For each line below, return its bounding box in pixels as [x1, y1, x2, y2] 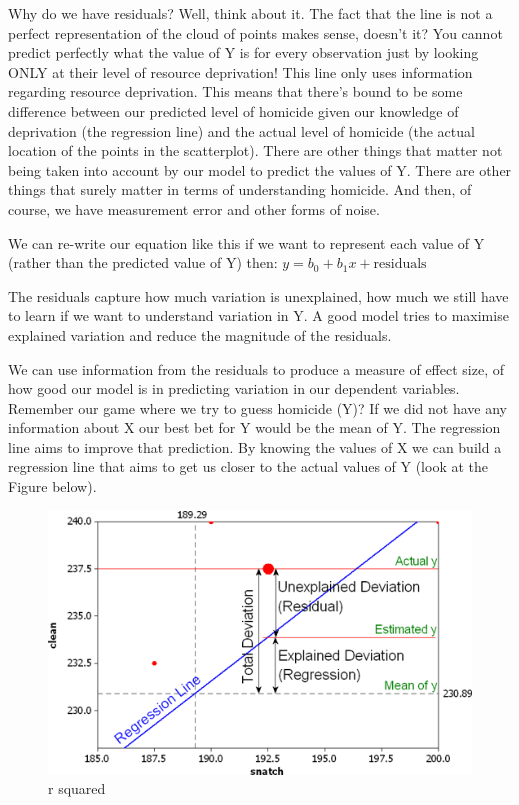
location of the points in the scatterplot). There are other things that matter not [8, 140, 503, 161]
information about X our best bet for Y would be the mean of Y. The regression [8, 417, 501, 438]
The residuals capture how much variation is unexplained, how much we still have [8, 285, 509, 306]
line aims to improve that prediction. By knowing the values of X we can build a [8, 436, 502, 457]
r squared [48, 778, 106, 799]
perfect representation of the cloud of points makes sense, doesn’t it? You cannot [8, 22, 503, 43]
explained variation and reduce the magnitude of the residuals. [8, 324, 392, 345]
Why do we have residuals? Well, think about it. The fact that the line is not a [8, 3, 493, 23]
